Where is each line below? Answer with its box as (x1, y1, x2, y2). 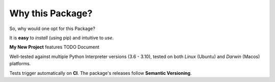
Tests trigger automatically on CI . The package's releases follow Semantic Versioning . (9, 70, 192, 76)
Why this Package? (9, 8, 93, 19)
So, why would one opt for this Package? (9, 25, 95, 32)
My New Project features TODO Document (9, 44, 99, 50)
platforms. (9, 61, 31, 67)
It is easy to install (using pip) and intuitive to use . (9, 35, 114, 41)
